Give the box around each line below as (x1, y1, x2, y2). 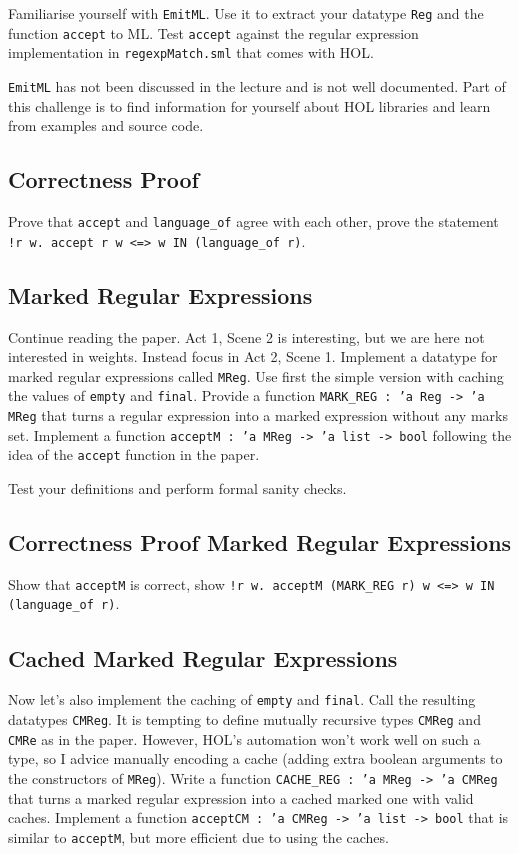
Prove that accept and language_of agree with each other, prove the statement (8, 211, 499, 232)
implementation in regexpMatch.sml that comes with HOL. (8, 42, 374, 63)
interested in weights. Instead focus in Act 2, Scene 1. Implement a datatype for (8, 346, 498, 367)
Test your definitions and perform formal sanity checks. (8, 478, 347, 498)
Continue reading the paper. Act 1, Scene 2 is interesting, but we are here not (8, 326, 485, 347)
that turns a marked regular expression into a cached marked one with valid (8, 787, 474, 808)
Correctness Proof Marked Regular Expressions (8, 526, 512, 557)
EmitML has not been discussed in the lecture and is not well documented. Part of (8, 75, 506, 96)
